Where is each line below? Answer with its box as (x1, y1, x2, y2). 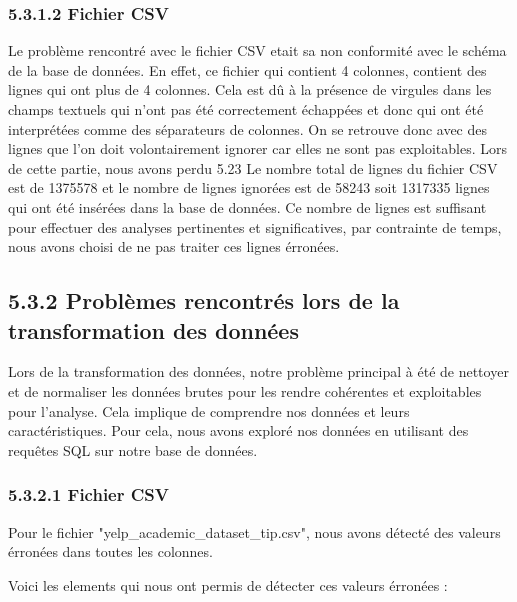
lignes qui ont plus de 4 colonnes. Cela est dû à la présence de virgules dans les (8, 79, 492, 100)
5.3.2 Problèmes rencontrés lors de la (8, 285, 400, 316)
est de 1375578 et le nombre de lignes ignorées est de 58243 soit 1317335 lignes (8, 177, 490, 198)
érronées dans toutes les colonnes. (8, 541, 213, 562)
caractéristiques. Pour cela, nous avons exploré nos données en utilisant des (8, 420, 469, 441)
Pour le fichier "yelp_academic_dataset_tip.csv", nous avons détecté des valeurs (8, 521, 501, 542)
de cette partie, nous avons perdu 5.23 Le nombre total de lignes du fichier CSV (8, 157, 498, 178)
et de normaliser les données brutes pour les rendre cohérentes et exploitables (8, 380, 482, 401)
